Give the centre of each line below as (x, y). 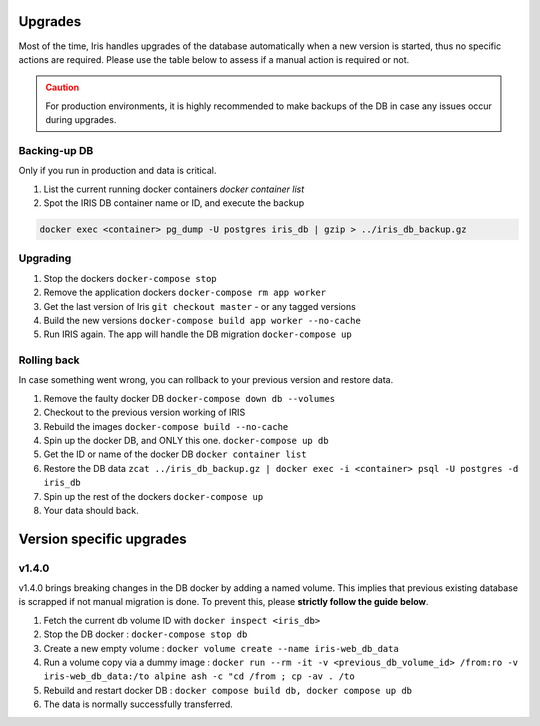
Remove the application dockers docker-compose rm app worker (185, 292)
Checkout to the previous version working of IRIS (144, 412)
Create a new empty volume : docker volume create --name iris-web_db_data (221, 648)
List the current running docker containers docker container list (174, 189)
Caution (62, 87)
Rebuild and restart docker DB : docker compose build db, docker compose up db (228, 690)
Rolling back (49, 360)
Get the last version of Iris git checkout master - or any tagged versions (200, 306)
